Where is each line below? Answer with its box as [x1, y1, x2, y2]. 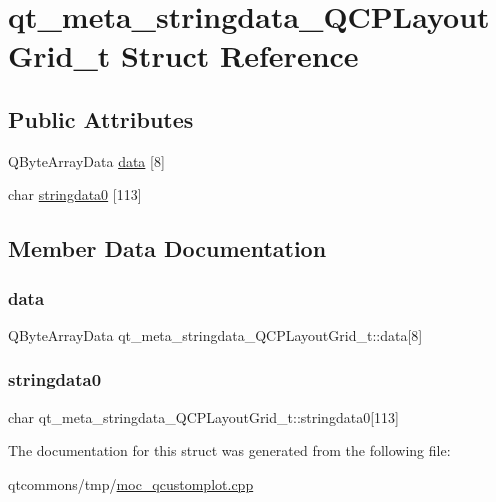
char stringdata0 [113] [8, 184, 142, 205]
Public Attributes [8, 103, 194, 134]
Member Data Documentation [8, 233, 327, 264]
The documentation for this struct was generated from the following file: [8, 440, 451, 461]
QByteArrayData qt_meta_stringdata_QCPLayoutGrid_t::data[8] [8, 324, 423, 345]
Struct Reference [120, 35, 359, 76]
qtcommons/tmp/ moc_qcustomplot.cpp [8, 473, 254, 494]
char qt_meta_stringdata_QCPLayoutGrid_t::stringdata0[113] [8, 406, 399, 427]
